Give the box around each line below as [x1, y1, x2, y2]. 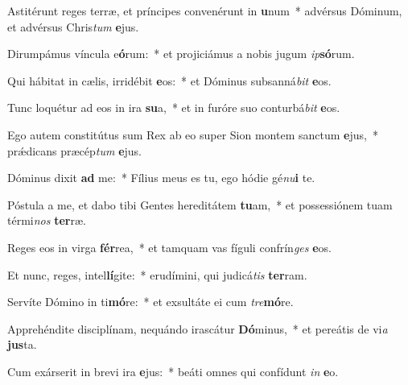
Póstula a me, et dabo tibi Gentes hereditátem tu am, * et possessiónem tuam [7, 196, 393, 213]
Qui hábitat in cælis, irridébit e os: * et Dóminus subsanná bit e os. [7, 72, 332, 89]
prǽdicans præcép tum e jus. [7, 142, 142, 159]
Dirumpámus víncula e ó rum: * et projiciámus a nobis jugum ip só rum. [7, 45, 355, 62]
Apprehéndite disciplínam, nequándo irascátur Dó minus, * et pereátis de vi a [7, 320, 388, 337]
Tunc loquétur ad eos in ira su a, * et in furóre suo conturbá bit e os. [7, 99, 340, 116]
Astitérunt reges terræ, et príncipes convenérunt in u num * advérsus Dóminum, [7, 2, 402, 19]
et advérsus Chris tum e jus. [7, 18, 139, 35]
